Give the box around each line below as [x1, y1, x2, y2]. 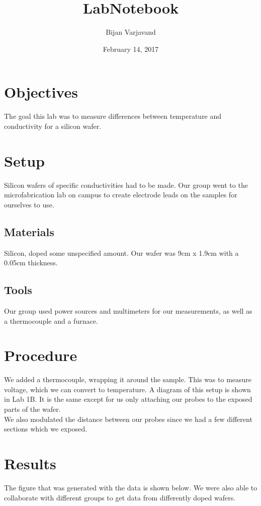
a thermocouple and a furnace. [4, 315, 98, 326]
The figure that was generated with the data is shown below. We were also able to [4, 482, 257, 492]
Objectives [4, 82, 78, 102]
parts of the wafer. [4, 404, 61, 414]
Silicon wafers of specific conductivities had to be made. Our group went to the [4, 179, 248, 190]
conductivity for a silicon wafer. [4, 120, 102, 131]
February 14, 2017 [103, 43, 159, 54]
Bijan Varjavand [106, 27, 156, 37]
